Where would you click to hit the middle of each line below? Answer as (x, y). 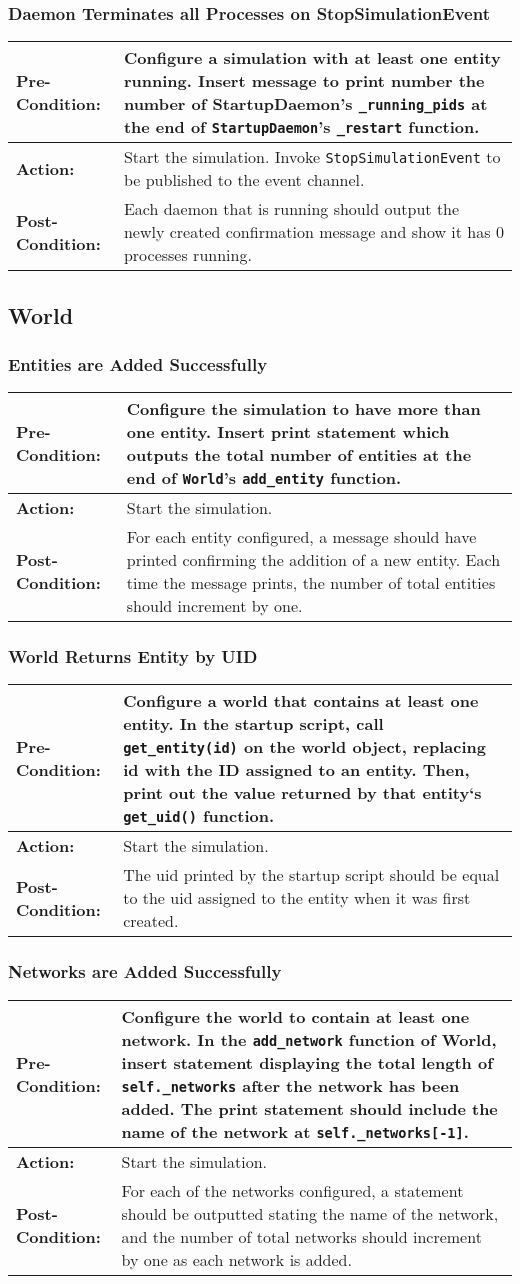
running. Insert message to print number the (304, 81)
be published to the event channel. (244, 180)
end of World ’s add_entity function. (264, 478)
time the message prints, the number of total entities (311, 583)
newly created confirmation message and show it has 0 (313, 232)
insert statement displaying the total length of (307, 1062)
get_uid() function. (199, 816)
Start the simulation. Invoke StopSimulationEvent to (312, 157)
